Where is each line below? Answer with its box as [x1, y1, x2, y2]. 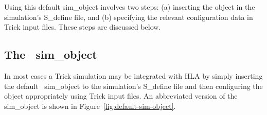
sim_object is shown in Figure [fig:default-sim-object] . [4, 100, 176, 111]
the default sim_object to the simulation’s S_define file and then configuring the [4, 80, 263, 91]
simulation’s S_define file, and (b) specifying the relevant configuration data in [4, 11, 253, 22]
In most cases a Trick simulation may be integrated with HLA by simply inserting [4, 70, 263, 81]
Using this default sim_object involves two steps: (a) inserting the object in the [4, 2, 255, 12]
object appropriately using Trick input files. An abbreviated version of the [4, 90, 238, 101]
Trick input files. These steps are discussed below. [4, 21, 161, 32]
